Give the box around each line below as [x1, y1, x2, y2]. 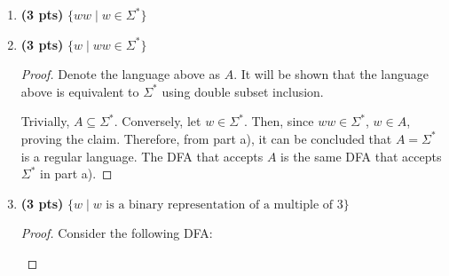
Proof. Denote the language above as [20, 65, 220, 83]
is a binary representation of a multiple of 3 [106, 198, 343, 211]
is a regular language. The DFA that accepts [20, 146, 264, 165]
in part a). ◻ [40, 164, 113, 183]
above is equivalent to [20, 82, 139, 100]
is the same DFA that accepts [280, 146, 442, 165]
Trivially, [20, 112, 70, 130]
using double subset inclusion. [161, 82, 324, 100]
